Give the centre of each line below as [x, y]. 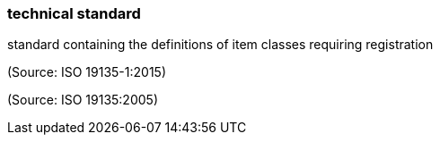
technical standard [74, 13]
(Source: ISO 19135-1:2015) [87, 72]
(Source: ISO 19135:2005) [83, 100]
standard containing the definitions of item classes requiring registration [220, 45]
